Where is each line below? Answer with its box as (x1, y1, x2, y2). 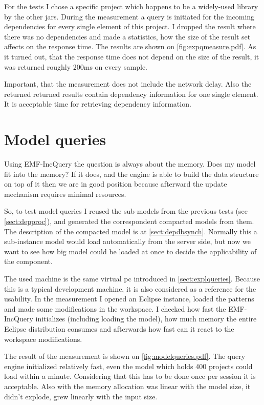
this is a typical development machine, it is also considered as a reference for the (4, 283, 256, 294)
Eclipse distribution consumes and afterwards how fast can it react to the (4, 323, 234, 334)
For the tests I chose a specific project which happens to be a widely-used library (4, 1, 258, 11)
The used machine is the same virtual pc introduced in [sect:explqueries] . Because (4, 273, 260, 283)
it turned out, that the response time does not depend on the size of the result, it (4, 51, 259, 62)
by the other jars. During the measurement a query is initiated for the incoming (4, 11, 255, 22)
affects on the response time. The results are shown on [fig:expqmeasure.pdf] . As (4, 41, 256, 52)
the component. (4, 256, 53, 267)
